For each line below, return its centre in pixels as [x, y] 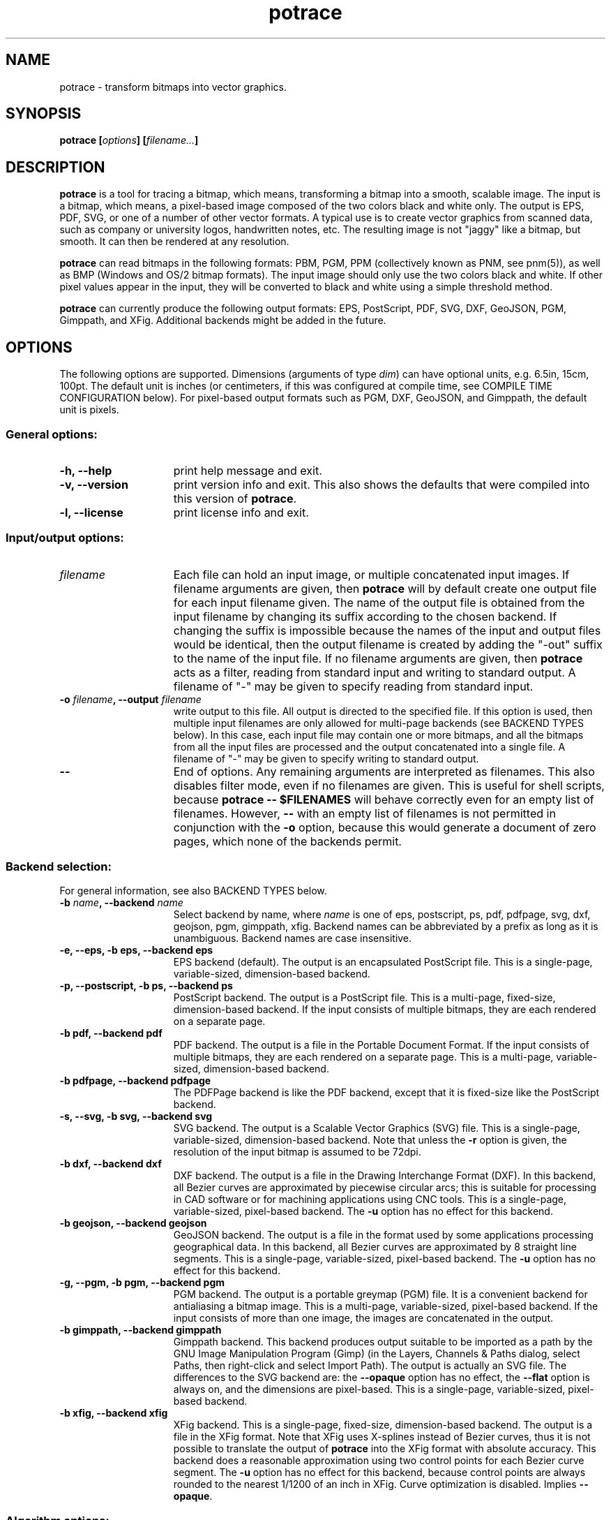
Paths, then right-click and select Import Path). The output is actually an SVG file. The [370, 1366]
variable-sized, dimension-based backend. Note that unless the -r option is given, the [370, 1140]
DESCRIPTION [55, 167]
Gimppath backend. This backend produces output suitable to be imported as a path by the [383, 1342]
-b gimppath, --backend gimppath [141, 1330]
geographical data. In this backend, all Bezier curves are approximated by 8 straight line [375, 1247]
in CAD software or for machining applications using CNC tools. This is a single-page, [370, 1200]
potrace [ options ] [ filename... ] [129, 140]
